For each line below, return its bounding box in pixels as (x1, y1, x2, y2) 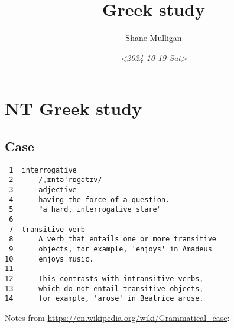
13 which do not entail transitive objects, (5, 284, 204, 293)
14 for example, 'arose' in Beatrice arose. (5, 294, 204, 303)
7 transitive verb (9, 225, 86, 234)
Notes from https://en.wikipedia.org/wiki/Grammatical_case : (5, 311, 230, 323)
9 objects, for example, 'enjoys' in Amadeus (9, 244, 212, 253)
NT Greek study (5, 96, 142, 120)
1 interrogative (9, 165, 77, 174)
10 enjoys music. (5, 254, 94, 263)
